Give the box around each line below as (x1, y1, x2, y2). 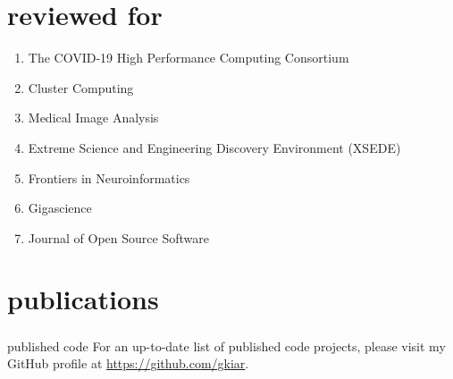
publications (7, 281, 159, 317)
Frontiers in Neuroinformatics (28, 168, 190, 187)
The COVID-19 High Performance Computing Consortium (28, 48, 349, 67)
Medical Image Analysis (28, 108, 159, 127)
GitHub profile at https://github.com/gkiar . (7, 354, 249, 373)
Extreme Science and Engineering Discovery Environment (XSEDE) (28, 138, 401, 156)
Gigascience (28, 198, 92, 217)
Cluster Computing (28, 78, 134, 97)
